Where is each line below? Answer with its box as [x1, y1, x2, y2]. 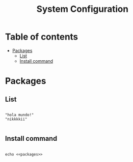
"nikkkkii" [5, 117, 27, 121]
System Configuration [36, 3, 129, 15]
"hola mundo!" [5, 112, 34, 117]
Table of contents [5, 31, 79, 42]
